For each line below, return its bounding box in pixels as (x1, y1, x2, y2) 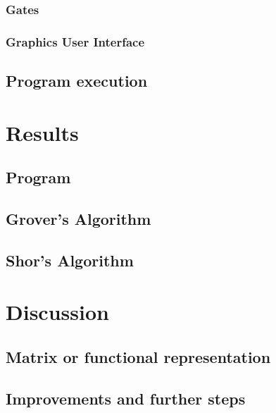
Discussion (6, 297, 109, 326)
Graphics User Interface (6, 32, 145, 50)
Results (6, 118, 79, 147)
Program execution (6, 70, 148, 92)
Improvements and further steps (6, 387, 246, 409)
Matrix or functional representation (6, 345, 271, 367)
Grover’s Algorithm (6, 208, 151, 230)
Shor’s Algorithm (6, 249, 134, 271)
